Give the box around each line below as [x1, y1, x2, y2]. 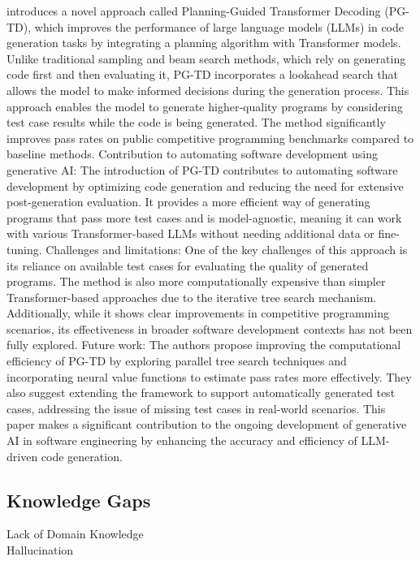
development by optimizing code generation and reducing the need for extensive [6, 177, 404, 194]
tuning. [6, 240, 42, 257]
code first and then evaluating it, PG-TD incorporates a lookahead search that [6, 66, 398, 83]
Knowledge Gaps [6, 487, 151, 512]
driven [6, 447, 38, 464]
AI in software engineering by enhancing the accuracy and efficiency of [6, 432, 357, 449]
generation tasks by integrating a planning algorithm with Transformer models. [6, 34, 401, 51]
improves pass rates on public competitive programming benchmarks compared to [6, 129, 414, 146]
